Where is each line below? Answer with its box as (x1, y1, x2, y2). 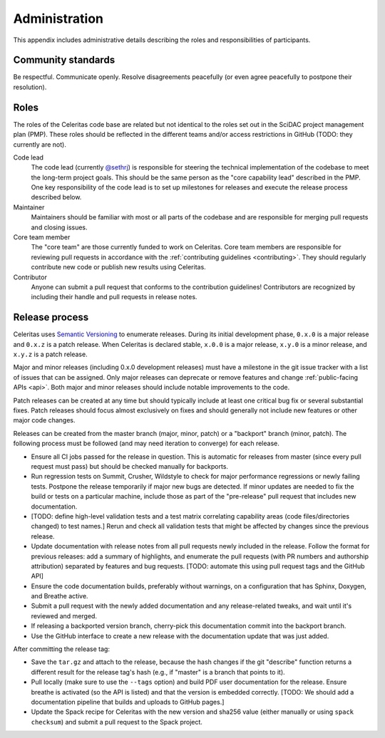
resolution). (13, 83, 47, 91)
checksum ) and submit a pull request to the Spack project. (31, 717, 203, 726)
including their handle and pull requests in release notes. (31, 293, 197, 301)
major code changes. (13, 416, 76, 425)
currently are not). (13, 140, 67, 149)
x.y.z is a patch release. (13, 350, 88, 359)
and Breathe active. (31, 592, 88, 601)
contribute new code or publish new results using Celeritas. (31, 263, 206, 271)
